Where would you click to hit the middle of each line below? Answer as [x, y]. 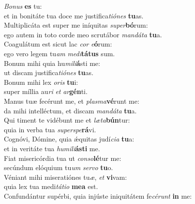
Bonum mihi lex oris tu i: [41, 82]
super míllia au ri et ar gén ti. [46, 91]
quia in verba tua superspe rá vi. [50, 129]
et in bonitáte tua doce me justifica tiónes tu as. [74, 15]
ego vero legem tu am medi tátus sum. [60, 53]
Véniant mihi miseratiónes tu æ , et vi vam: [66, 177]
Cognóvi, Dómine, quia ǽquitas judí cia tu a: [69, 139]
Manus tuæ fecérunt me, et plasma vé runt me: [72, 101]
